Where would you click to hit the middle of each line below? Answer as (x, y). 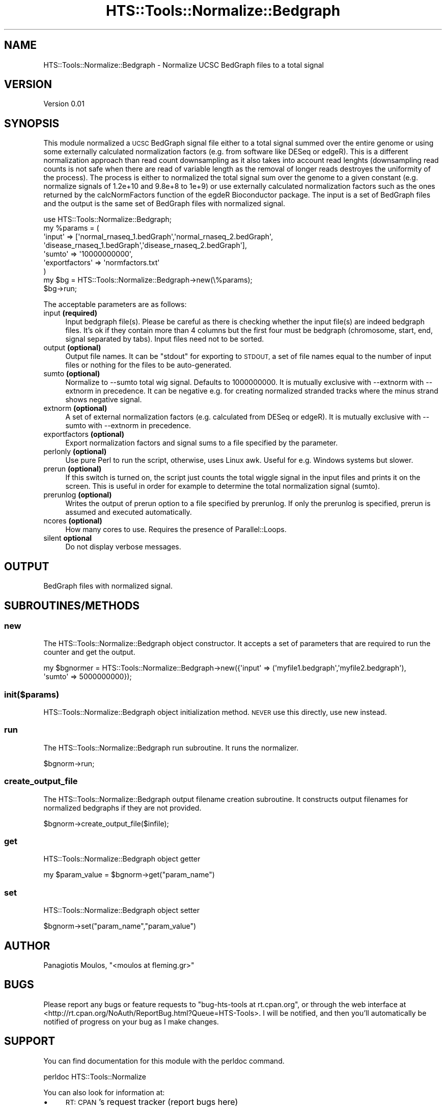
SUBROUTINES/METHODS (72, 605)
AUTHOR (27, 946)
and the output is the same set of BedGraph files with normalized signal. (164, 204)
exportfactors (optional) (84, 434)
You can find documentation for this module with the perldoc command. (164, 1061)
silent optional (68, 538)
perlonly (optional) (75, 452)
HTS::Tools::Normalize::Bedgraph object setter (121, 910)
